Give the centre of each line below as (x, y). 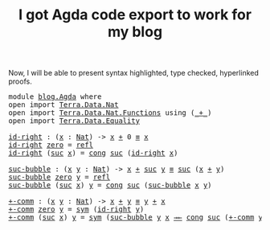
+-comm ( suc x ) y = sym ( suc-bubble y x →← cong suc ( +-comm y (135, 218)
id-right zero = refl (51, 145)
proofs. (20, 81)
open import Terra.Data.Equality (74, 121)
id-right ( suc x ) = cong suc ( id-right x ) (93, 153)
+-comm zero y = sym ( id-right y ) (76, 209)
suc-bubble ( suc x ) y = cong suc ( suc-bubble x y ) (110, 185)
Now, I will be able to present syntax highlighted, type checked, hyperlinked (134, 73)
